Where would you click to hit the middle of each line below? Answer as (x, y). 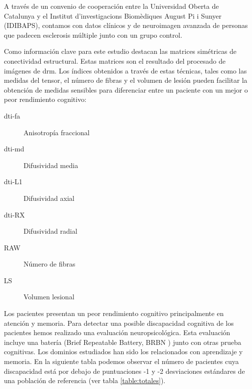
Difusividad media (51, 165)
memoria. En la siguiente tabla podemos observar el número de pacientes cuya (121, 361)
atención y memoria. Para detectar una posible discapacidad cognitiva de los (119, 323)
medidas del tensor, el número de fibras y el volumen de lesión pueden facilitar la (126, 80)
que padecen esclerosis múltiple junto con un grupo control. (93, 35)
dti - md (14, 149)
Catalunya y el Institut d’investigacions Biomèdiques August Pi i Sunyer (113, 15)
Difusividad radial (50, 231)
